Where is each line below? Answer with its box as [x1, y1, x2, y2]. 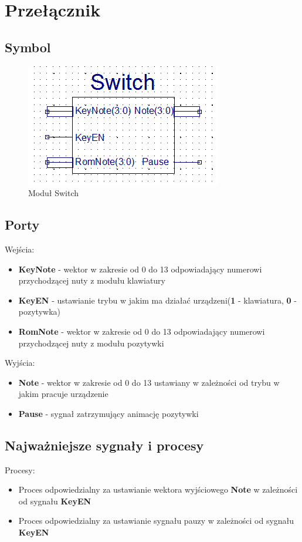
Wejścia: [5, 243, 35, 255]
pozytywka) [18, 305, 60, 318]
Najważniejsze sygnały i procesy [5, 436, 204, 454]
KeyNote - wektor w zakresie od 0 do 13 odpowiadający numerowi [18, 262, 262, 275]
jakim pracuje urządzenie [18, 388, 108, 400]
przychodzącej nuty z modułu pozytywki [18, 336, 164, 349]
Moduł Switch [28, 187, 79, 199]
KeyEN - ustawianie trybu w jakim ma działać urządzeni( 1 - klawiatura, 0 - [18, 294, 297, 306]
